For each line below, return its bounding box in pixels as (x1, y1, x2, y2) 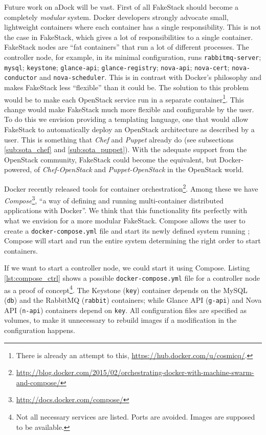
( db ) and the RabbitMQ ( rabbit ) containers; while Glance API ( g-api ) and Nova (4, 295, 262, 305)
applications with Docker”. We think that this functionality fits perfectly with (4, 205, 248, 216)
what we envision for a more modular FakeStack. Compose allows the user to (4, 215, 246, 226)
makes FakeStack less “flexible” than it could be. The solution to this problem (4, 81, 249, 92)
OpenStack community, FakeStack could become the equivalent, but (4, 154, 217, 164)
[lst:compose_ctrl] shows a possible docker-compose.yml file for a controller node (4, 273, 260, 283)
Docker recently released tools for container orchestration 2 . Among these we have (4, 181, 258, 194)
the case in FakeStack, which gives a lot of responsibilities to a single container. (4, 31, 253, 42)
